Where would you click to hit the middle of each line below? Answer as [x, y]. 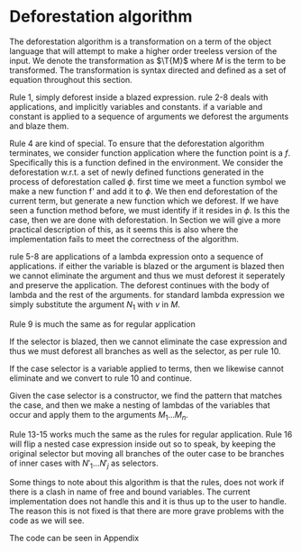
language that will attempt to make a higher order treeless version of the [143, 50]
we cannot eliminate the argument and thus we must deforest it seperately [147, 276]
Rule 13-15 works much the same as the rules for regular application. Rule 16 [151, 434]
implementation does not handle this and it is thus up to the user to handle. [148, 502]
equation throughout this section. [71, 79]
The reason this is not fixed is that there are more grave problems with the [147, 511]
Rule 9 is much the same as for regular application [102, 324]
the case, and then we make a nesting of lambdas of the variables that [140, 405]
